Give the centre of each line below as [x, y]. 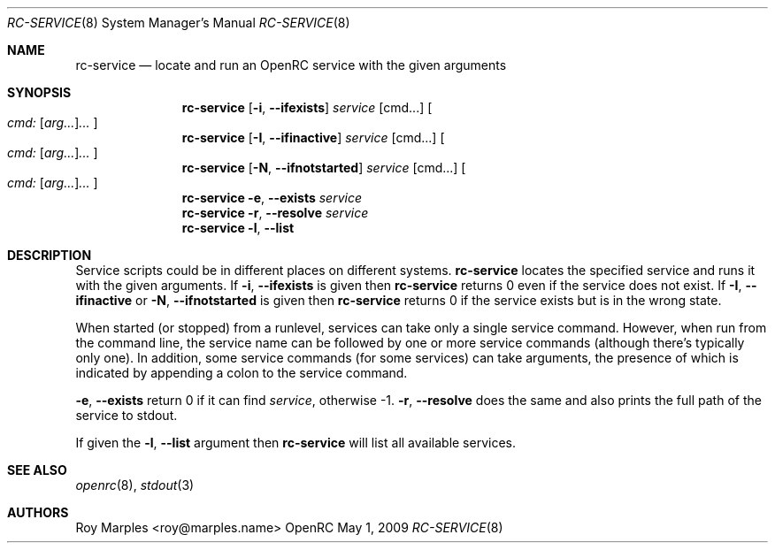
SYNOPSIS [39, 92]
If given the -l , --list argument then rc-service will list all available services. [296, 443]
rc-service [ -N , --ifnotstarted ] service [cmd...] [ [324, 168]
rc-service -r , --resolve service [275, 213]
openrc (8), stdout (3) [135, 485]
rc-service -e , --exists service [272, 198]
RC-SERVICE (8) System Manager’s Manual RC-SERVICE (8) [179, 23]
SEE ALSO [37, 470]
